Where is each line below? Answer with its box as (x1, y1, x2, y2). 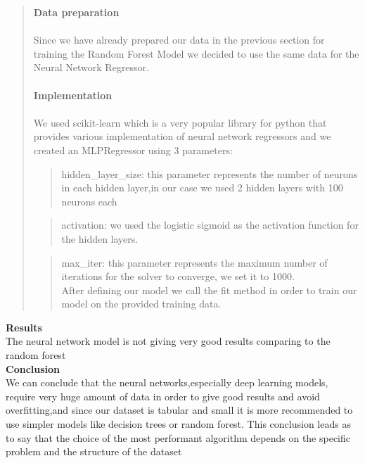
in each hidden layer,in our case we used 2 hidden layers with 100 (61, 180, 343, 195)
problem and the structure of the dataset (6, 444, 182, 459)
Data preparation (33, 5, 120, 19)
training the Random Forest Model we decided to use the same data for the (33, 46, 359, 61)
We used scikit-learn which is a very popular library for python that (33, 115, 327, 129)
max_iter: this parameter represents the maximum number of (61, 255, 328, 269)
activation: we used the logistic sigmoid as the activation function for (61, 217, 359, 232)
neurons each (61, 194, 117, 208)
